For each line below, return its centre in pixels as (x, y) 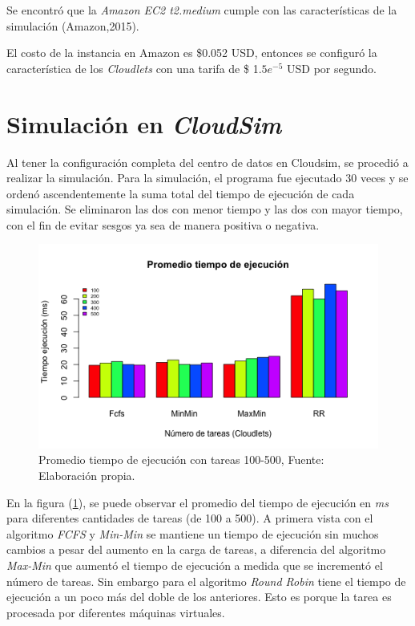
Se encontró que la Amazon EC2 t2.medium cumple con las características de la (202, 10)
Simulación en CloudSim (144, 124)
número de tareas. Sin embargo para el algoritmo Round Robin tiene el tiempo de (206, 581)
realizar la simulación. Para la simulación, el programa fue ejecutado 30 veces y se (207, 178)
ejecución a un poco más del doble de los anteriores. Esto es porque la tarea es (199, 597)
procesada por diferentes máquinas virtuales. (116, 612)
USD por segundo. (332, 68)
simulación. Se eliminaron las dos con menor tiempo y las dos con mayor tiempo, (205, 209)
